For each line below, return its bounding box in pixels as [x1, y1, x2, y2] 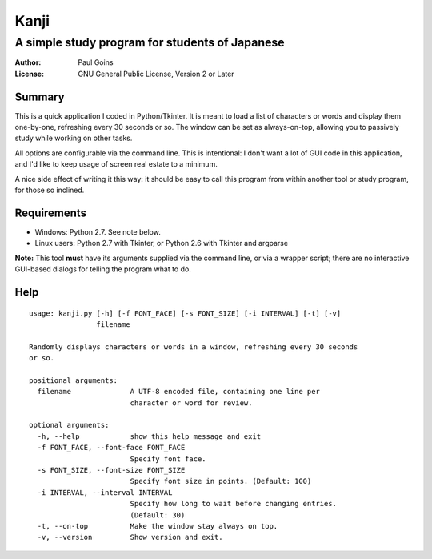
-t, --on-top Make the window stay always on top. [37, 521, 278, 530]
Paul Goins [78, 58, 114, 67]
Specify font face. [130, 454, 207, 464]
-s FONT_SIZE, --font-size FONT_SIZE [37, 465, 186, 474]
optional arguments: [29, 420, 110, 430]
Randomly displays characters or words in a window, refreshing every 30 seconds [29, 342, 358, 352]
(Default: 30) [130, 510, 186, 520]
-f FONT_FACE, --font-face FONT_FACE [37, 443, 186, 452]
